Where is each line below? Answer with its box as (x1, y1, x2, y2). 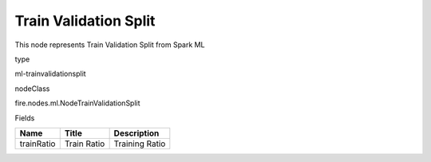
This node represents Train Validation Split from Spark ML (14, 40, 205, 49)
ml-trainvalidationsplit (14, 69, 87, 79)
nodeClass (14, 84, 50, 93)
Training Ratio (113, 138, 166, 149)
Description (113, 128, 160, 139)
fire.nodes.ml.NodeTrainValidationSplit (14, 98, 140, 108)
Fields (14, 113, 35, 123)
